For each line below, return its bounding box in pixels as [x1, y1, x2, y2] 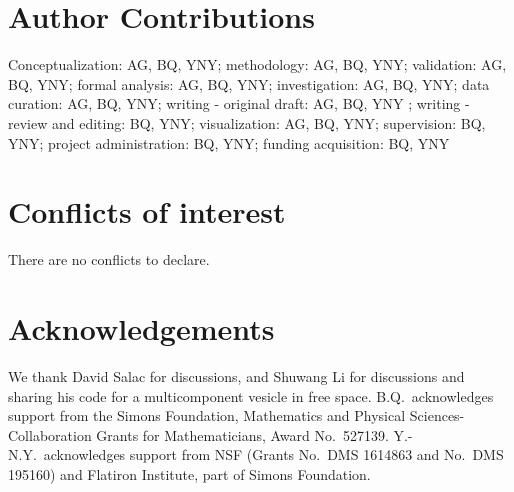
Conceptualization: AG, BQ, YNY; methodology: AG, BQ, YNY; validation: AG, [8, 54, 507, 75]
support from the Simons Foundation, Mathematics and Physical [8, 405, 406, 426]
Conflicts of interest [8, 191, 286, 232]
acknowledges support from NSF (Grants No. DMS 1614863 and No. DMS [43, 444, 504, 465]
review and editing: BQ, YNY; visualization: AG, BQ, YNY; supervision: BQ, [8, 112, 486, 133]
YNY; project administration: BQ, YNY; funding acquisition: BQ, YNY [8, 132, 450, 153]
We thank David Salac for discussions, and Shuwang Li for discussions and [8, 365, 465, 386]
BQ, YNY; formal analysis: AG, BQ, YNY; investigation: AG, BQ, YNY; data [8, 73, 490, 94]
